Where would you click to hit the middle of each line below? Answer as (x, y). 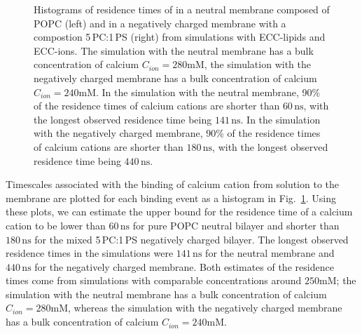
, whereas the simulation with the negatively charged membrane (205, 308)
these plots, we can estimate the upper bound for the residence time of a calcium (179, 212)
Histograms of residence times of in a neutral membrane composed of (182, 9)
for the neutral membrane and (270, 253)
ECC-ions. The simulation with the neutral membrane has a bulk (174, 50)
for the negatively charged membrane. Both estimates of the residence (184, 266)
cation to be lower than (56, 225)
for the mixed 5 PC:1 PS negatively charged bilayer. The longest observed (192, 239)
